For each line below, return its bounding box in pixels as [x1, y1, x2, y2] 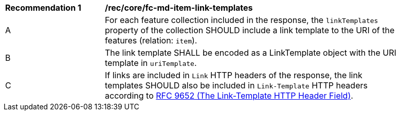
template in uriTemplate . [105, 58, 197, 68]
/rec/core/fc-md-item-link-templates [105, 3, 253, 13]
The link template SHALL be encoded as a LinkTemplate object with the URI [105, 48, 396, 58]
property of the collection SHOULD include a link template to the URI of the [105, 25, 395, 35]
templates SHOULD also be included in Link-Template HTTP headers [105, 80, 368, 90]
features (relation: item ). [105, 35, 197, 45]
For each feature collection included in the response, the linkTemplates [105, 15, 378, 25]
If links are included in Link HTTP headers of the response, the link [105, 70, 362, 80]
